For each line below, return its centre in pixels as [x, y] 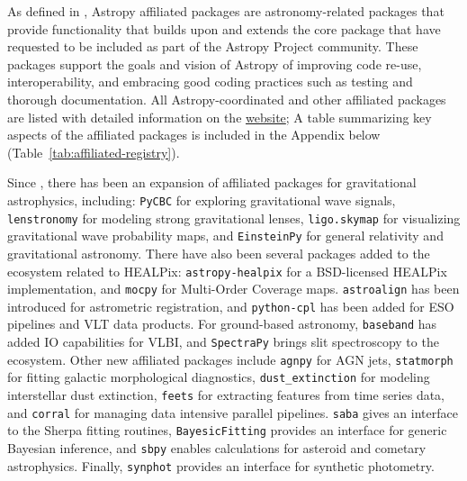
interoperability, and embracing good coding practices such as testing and [210, 82]
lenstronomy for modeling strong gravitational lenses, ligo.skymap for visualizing [234, 218]
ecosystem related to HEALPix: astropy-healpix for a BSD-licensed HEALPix [227, 271]
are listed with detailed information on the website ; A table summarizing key [220, 117]
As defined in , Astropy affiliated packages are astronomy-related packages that [226, 11]
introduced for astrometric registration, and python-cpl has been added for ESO [231, 306]
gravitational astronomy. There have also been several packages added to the [219, 253]
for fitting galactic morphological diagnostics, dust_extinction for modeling [219, 377]
